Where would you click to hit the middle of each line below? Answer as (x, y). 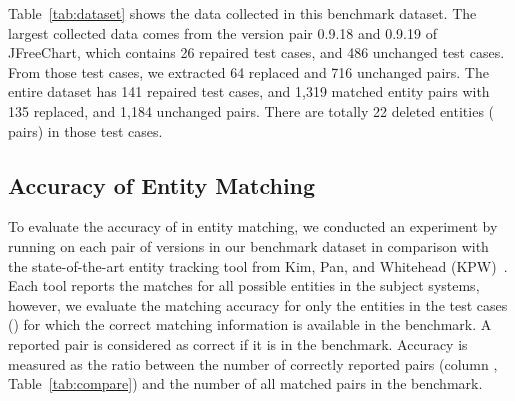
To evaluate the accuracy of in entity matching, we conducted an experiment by (253, 226)
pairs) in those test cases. (85, 130)
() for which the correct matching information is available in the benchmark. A (250, 324)
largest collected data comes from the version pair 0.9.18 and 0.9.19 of (222, 32)
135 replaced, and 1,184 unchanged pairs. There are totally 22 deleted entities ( (251, 110)
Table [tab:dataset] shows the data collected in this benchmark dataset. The (242, 13)
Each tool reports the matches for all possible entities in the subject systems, (244, 285)
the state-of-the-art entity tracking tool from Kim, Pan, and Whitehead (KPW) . (258, 265)
